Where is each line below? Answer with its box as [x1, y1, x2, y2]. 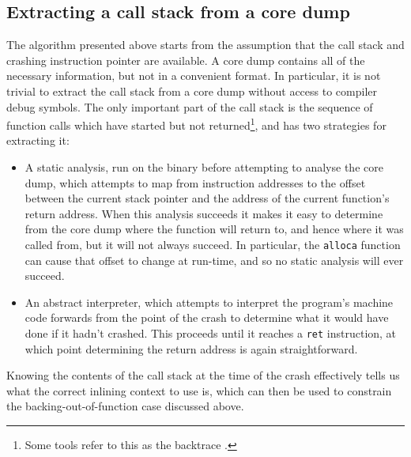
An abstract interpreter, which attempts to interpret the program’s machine [25, 293, 394, 310]
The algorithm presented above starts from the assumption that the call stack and [6, 36, 405, 53]
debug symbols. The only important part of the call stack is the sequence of [6, 98, 373, 115]
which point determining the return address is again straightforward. [25, 340, 358, 357]
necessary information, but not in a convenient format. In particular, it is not [6, 67, 381, 84]
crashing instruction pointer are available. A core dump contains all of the [6, 51, 365, 68]
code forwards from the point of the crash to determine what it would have [25, 309, 389, 326]
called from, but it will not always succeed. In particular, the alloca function [25, 236, 401, 252]
